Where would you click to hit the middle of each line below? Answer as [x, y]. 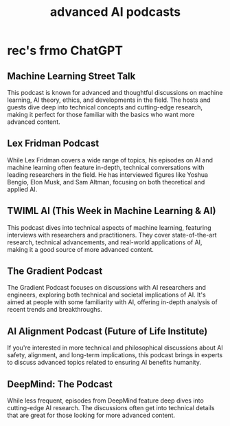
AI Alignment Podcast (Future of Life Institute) [107, 331]
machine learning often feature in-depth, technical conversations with [106, 167]
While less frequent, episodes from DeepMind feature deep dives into [105, 401]
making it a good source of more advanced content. [81, 249]
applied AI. [22, 189]
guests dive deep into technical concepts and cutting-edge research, [105, 107]
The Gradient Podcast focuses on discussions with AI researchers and [106, 288]
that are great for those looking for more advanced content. [91, 415]
